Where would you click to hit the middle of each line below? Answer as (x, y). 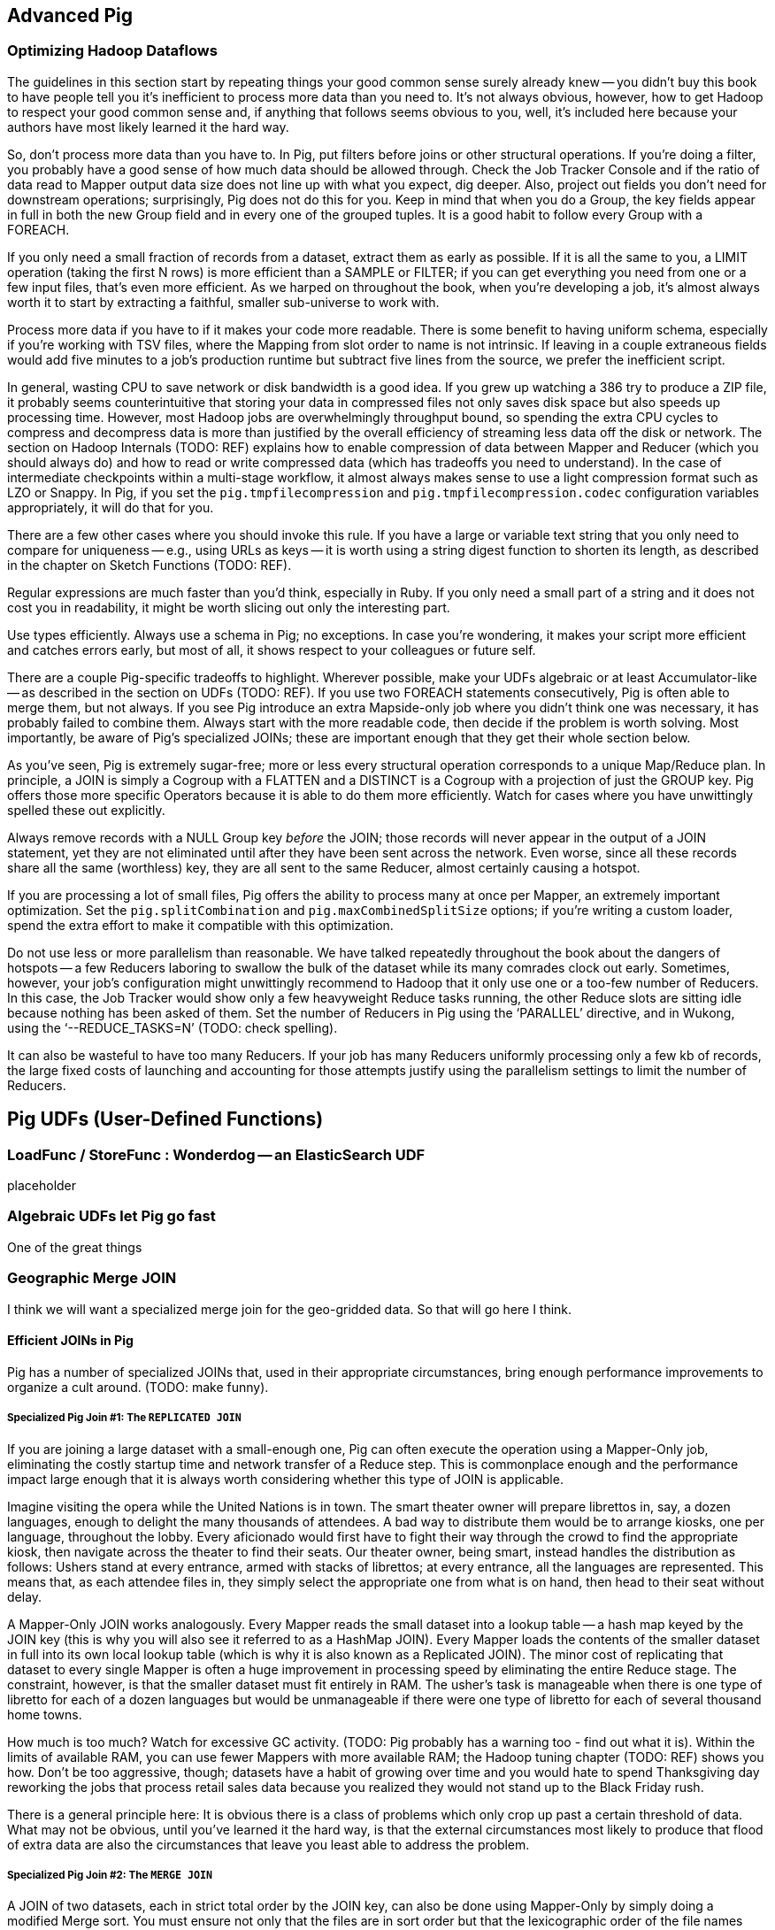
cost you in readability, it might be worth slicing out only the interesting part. (229, 607)
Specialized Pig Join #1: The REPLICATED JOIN (124, 1418)
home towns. (45, 1714)
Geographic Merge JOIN (92, 1278)
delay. (25, 1596)
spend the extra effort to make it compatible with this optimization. (200, 925)
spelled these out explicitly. (86, 810)
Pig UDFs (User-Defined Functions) (165, 1119)
